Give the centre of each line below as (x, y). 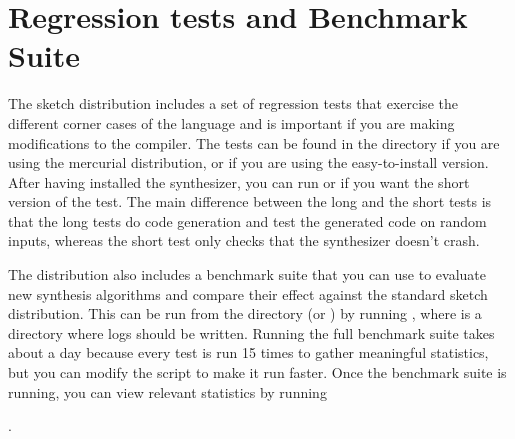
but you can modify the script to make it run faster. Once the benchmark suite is (257, 372)
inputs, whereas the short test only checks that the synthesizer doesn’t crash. (244, 240)
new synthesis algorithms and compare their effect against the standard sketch (248, 293)
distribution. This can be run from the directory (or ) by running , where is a (245, 313)
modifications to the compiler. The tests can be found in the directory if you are (254, 142)
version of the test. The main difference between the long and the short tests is (250, 201)
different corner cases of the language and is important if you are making (231, 122)
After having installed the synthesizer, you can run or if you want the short (239, 181)
